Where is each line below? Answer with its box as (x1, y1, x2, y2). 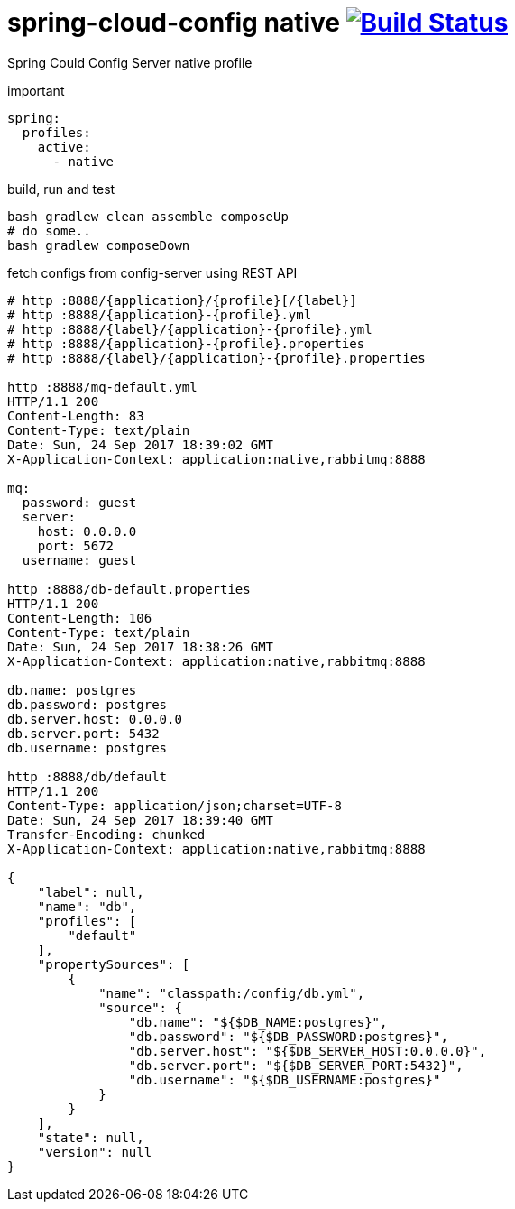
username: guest (22, 552, 137, 568)
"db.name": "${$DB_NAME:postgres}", (128, 1014, 388, 1029)
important (7, 82, 65, 98)
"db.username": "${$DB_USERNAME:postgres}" (128, 1072, 441, 1087)
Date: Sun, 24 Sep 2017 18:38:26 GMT (7, 639, 274, 654)
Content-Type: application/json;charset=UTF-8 (7, 798, 342, 813)
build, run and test (7, 180, 115, 197)
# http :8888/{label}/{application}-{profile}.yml (7, 321, 372, 337)
